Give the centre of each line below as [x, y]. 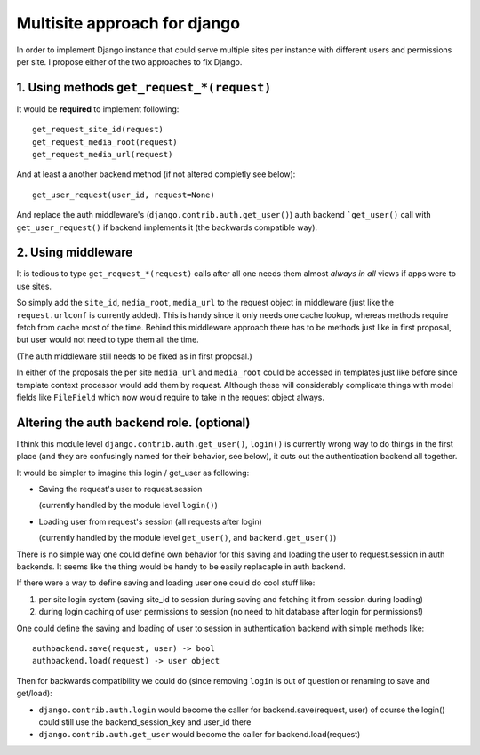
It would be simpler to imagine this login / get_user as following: [133, 473]
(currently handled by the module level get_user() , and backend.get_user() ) [188, 538]
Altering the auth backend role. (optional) [133, 422]
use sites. [34, 286]
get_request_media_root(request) [105, 142]
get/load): [34, 694]
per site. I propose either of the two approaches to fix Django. [129, 61]
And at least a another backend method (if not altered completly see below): [156, 174]
